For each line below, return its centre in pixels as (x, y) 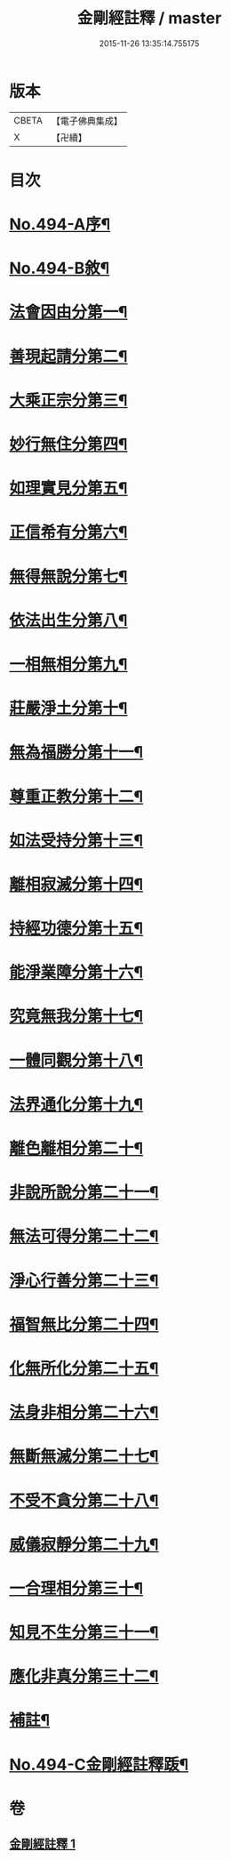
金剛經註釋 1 (43, 1844)
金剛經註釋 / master (149, 18)
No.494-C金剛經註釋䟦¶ (99, 1764)
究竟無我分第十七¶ (76, 1017)
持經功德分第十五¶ (76, 929)
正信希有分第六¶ (68, 532)
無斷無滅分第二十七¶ (84, 1457)
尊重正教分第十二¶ (76, 796)
